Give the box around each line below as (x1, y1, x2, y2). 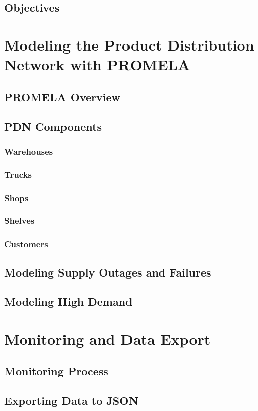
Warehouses (4, 145, 53, 157)
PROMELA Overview (4, 88, 120, 104)
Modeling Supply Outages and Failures (4, 264, 211, 280)
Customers (4, 238, 48, 250)
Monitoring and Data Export (4, 328, 211, 349)
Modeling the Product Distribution (4, 34, 254, 55)
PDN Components (4, 118, 102, 134)
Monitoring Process (4, 363, 108, 379)
